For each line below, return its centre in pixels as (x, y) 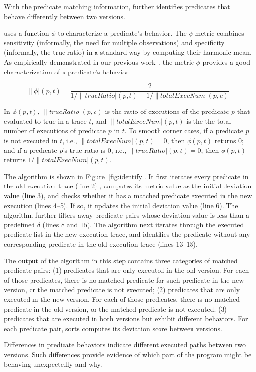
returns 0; (229, 140)
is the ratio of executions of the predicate (167, 111)
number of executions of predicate (55, 130)
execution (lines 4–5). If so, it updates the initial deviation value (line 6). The (121, 205)
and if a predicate (31, 150)
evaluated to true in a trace (45, 121)
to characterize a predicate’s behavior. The (122, 33)
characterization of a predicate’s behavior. (67, 71)
